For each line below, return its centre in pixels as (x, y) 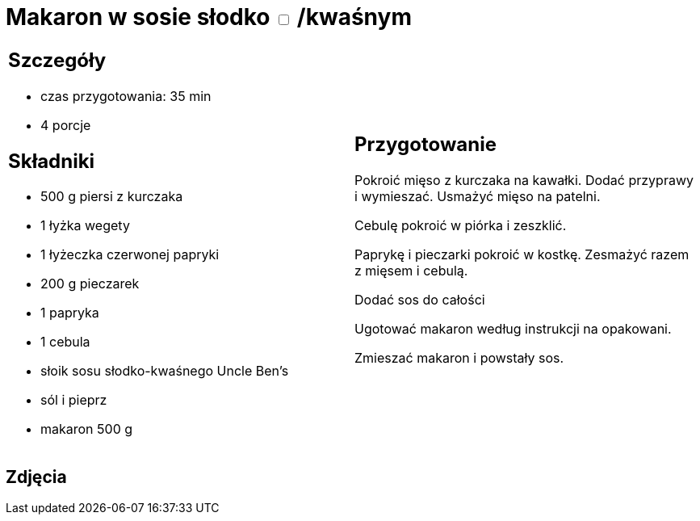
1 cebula (65, 342)
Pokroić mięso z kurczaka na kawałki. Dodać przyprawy (524, 181)
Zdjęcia (36, 477)
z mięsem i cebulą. (411, 271)
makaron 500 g (87, 429)
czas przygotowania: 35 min (126, 96)
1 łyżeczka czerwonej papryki (130, 255)
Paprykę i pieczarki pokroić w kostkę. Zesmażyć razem (522, 255)
